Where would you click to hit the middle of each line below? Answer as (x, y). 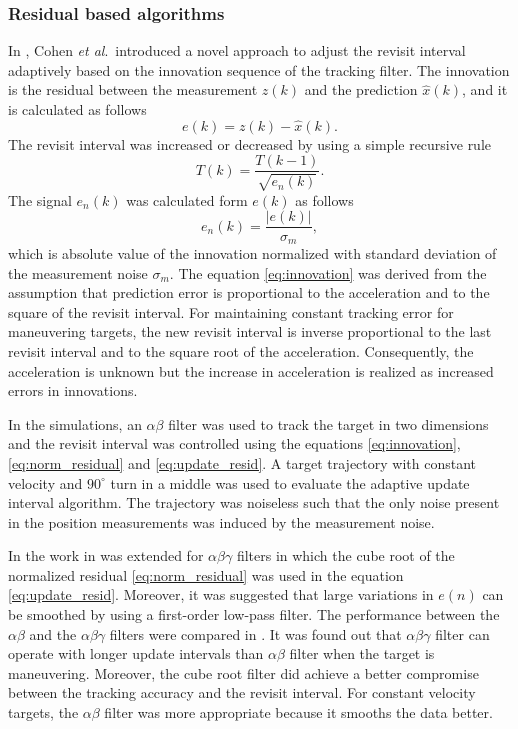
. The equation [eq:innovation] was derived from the (328, 272)
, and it (485, 89)
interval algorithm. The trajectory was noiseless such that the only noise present (254, 502)
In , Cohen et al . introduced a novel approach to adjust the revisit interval (237, 50)
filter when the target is (362, 653)
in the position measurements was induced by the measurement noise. (221, 521)
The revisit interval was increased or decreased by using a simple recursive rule (250, 143)
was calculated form (187, 199)
